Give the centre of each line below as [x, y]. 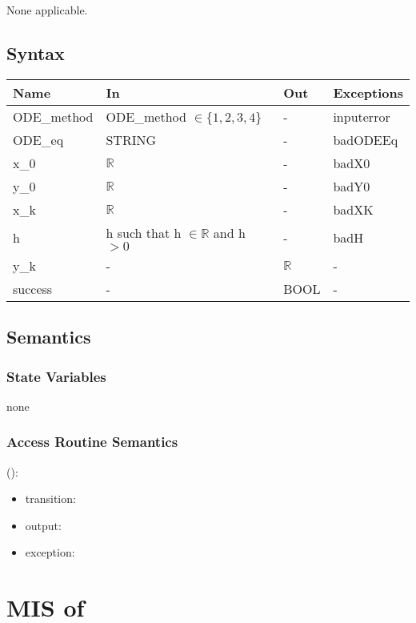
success [33, 288]
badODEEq [366, 139]
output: [43, 525]
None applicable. [47, 10]
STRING [131, 139]
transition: [50, 498]
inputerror [362, 116]
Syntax [36, 52]
